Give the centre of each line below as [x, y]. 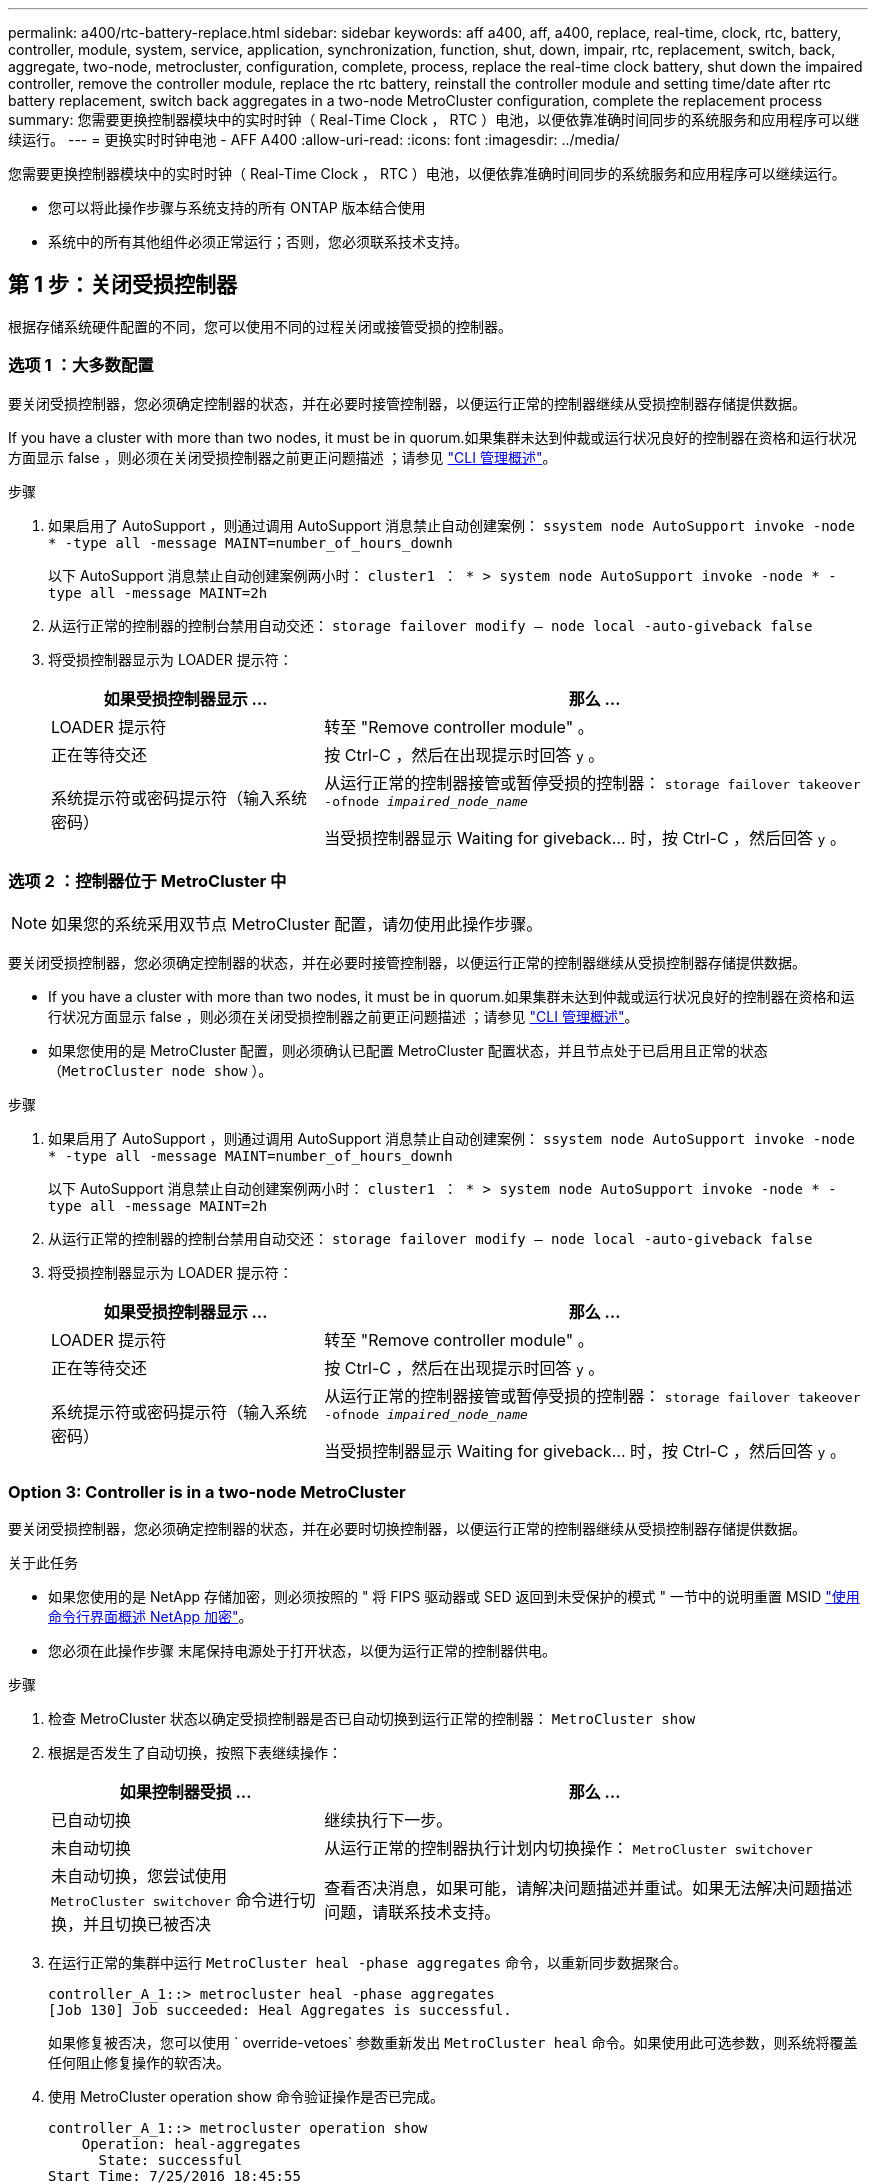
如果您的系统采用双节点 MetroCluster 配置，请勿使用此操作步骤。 [297, 924]
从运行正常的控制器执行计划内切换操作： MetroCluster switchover [568, 1848]
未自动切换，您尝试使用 [139, 1876]
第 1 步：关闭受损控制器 [122, 285]
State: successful [170, 2160]
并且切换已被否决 [147, 1924]
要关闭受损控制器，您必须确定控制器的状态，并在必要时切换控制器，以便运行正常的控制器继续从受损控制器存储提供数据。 [407, 1529]
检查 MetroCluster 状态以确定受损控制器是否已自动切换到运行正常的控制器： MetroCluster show [372, 1719]
